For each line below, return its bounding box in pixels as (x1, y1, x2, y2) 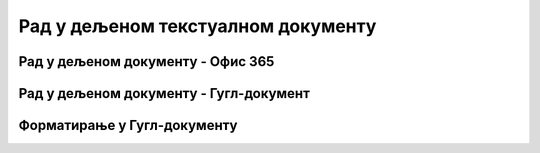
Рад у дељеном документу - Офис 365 (18, 53, 275, 70)
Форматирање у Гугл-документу (18, 117, 238, 134)
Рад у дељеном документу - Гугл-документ (18, 85, 310, 102)
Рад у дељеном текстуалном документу (18, 15, 377, 37)
